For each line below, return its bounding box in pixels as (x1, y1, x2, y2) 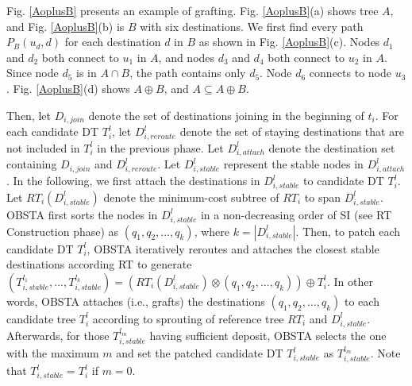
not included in (6, 139, 80, 156)
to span (304, 188, 341, 205)
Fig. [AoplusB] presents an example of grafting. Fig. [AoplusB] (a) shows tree (6, 2, 379, 18)
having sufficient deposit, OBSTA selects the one (149, 326, 387, 343)
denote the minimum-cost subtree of (103, 188, 279, 205)
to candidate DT (303, 172, 384, 189)
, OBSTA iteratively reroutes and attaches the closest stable (87, 240, 379, 257)
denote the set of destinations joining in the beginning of (88, 106, 364, 123)
